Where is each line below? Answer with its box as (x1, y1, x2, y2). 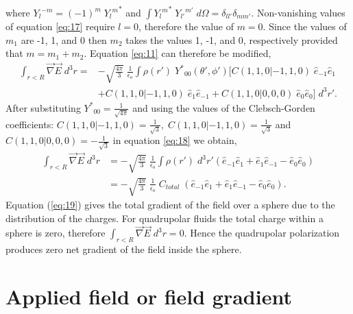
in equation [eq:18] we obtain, (112, 133, 237, 147)
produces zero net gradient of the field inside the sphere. (5, 242, 242, 256)
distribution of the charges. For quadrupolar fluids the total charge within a (5, 210, 324, 225)
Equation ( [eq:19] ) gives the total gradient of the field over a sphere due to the (5, 197, 335, 211)
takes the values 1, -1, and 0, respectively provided (125, 32, 338, 47)
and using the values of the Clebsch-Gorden (132, 100, 315, 114)
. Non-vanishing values (251, 5, 345, 19)
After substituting (5, 100, 81, 114)
